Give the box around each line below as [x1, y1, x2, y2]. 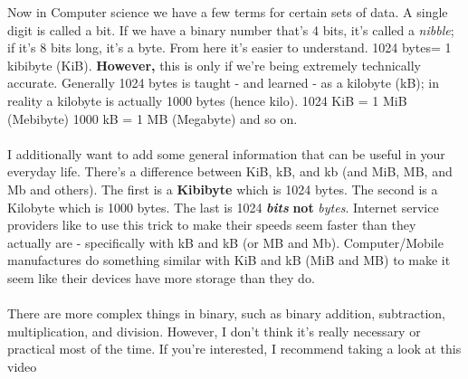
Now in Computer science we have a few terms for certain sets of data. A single [7, 3, 448, 21]
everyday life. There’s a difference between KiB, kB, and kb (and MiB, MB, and [7, 162, 453, 181]
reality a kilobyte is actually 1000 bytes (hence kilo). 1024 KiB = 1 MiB [7, 90, 407, 109]
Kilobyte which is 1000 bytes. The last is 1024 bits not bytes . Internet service [7, 197, 439, 216]
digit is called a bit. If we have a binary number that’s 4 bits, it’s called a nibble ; [7, 20, 454, 39]
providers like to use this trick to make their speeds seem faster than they [7, 215, 416, 234]
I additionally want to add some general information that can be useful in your [7, 144, 445, 163]
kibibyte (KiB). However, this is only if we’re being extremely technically [7, 55, 421, 74]
